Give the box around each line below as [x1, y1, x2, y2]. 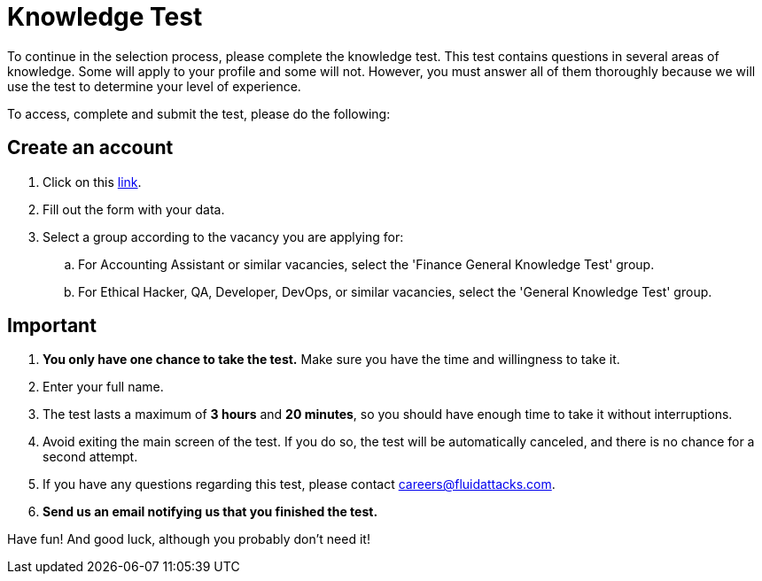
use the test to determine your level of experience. [7, 78, 301, 94]
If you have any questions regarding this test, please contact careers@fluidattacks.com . [43, 476, 556, 492]
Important [7, 314, 97, 337]
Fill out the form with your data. [43, 201, 225, 217]
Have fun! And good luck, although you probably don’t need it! [7, 531, 370, 547]
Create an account [7, 136, 174, 159]
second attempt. [43, 449, 138, 465]
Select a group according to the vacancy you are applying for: [43, 229, 404, 244]
